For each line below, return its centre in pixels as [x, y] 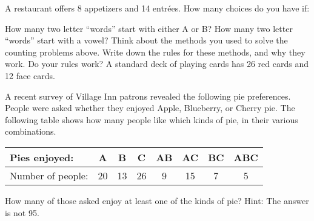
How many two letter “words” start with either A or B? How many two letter [149, 28]
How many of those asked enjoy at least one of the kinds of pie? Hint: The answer [157, 200]
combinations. [31, 131]
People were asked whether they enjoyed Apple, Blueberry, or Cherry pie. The [150, 108]
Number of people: [49, 175]
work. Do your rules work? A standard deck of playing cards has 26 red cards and [157, 64]
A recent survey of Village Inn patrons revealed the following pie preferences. [148, 96]
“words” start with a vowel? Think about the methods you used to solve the [146, 40]
